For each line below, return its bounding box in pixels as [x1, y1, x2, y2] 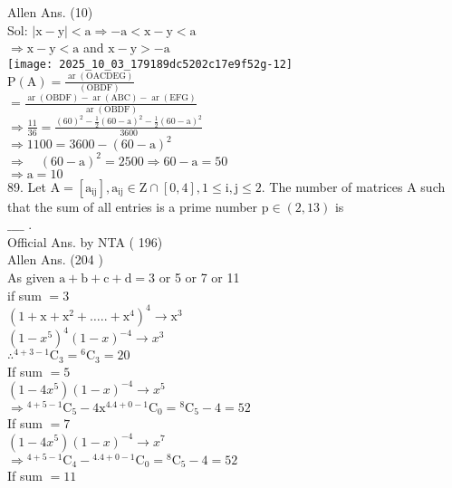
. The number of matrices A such [261, 177, 446, 196]
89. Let [7, 177, 46, 196]
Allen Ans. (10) [7, 3, 93, 21]
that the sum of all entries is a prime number [7, 196, 258, 215]
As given [7, 268, 55, 287]
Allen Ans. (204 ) [7, 250, 103, 269]
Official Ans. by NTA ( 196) [7, 232, 163, 251]
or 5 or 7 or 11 [159, 268, 240, 287]
